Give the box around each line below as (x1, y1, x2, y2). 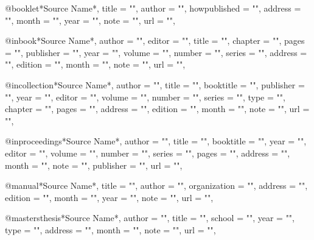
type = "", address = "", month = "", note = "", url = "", (5, 223, 216, 236)
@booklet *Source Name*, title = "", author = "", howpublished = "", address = (5, 2, 301, 14)
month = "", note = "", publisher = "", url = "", (5, 158, 183, 171)
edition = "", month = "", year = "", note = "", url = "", (5, 191, 214, 203)
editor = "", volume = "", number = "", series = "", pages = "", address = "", (5, 146, 290, 159)
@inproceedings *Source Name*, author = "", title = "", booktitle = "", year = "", (5, 135, 307, 147)
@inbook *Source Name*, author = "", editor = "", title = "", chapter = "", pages (5, 34, 305, 47)
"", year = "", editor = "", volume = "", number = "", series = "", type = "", (5, 90, 285, 103)
